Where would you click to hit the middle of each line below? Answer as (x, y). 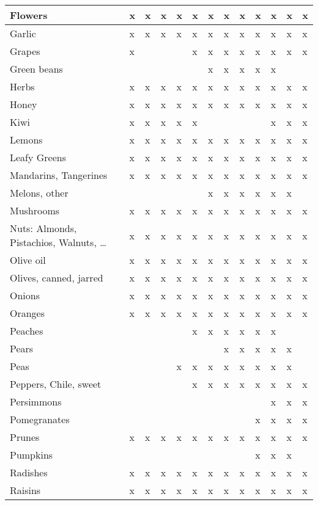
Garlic (23, 33)
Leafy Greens (38, 157)
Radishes (29, 472)
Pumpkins (31, 455)
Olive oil (28, 260)
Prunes (25, 437)
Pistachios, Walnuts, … (58, 242)
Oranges (28, 313)
